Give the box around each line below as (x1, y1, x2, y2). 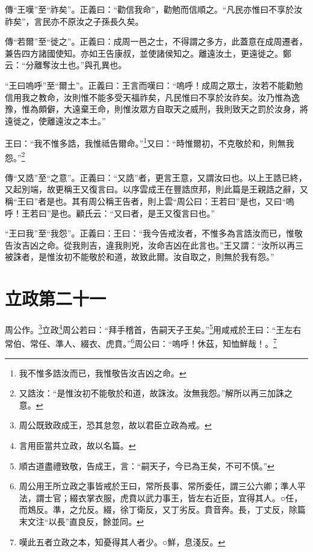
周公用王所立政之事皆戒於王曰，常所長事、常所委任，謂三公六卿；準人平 (19, 480, 306, 492)
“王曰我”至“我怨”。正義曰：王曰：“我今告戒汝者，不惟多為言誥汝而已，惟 (5, 227, 295, 240)
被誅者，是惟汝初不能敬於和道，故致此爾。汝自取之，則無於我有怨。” (5, 250, 274, 263)
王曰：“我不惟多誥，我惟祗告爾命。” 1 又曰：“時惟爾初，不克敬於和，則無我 (5, 135, 294, 149)
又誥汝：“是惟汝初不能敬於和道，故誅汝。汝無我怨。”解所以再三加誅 (19, 387, 285, 399)
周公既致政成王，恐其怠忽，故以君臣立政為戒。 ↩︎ (19, 419, 212, 431)
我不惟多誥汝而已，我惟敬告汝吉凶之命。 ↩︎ (19, 366, 187, 379)
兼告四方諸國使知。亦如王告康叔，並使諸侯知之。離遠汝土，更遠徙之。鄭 (5, 46, 291, 59)
